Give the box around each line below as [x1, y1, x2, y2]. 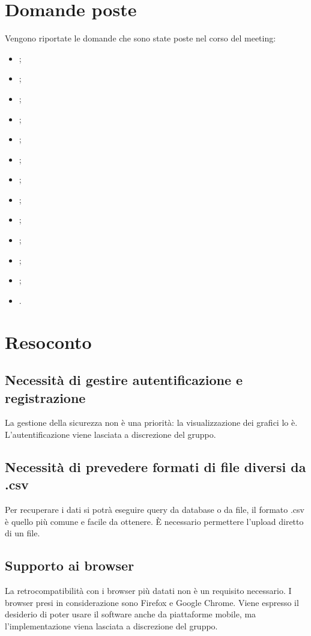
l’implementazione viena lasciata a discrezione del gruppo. [5, 619, 218, 632]
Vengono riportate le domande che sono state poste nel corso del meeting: [5, 32, 276, 44]
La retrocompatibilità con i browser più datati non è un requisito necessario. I [5, 584, 292, 597]
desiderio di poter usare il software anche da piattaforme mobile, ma [5, 608, 256, 620]
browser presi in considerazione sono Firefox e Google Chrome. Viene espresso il [5, 596, 299, 608]
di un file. [5, 527, 40, 539]
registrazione [5, 388, 86, 407]
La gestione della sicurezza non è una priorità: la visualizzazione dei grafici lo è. [5, 416, 298, 429]
